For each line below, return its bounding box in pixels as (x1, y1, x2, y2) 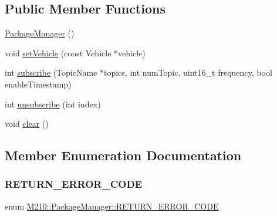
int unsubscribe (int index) (5, 97, 101, 110)
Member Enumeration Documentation (5, 146, 242, 164)
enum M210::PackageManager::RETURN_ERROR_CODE (5, 200, 219, 212)
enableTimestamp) (5, 77, 72, 90)
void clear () (5, 117, 49, 130)
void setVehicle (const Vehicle (5, 46, 112, 59)
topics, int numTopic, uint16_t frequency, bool (104, 66, 272, 79)
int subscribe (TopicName (5, 66, 97, 79)
